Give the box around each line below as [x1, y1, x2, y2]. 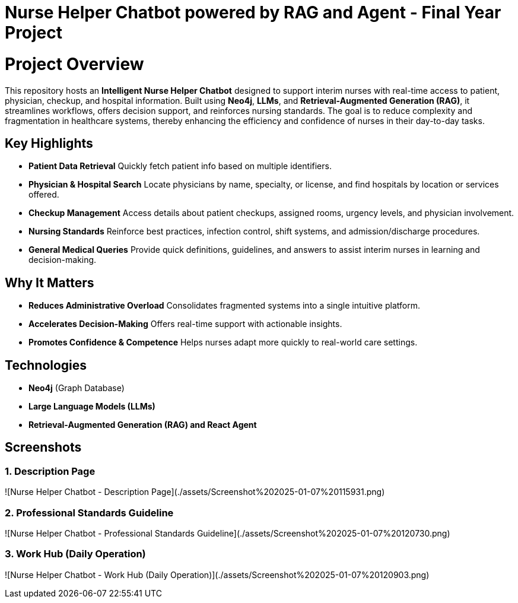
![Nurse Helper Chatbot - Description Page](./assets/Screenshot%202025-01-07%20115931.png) [5, 487, 385, 497]
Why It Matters [5, 275, 94, 290]
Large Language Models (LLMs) [28, 401, 155, 412]
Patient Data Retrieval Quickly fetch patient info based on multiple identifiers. [28, 161, 332, 172]
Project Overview [5, 53, 144, 74]
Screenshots [5, 440, 82, 455]
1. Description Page [5, 465, 96, 477]
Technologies [5, 357, 87, 373]
